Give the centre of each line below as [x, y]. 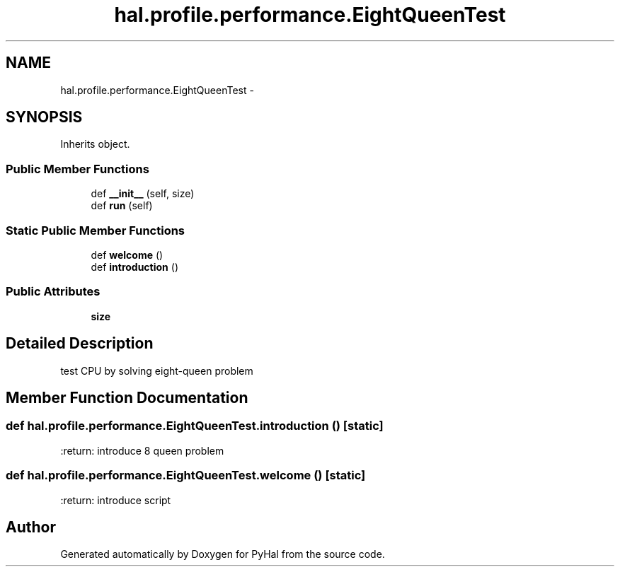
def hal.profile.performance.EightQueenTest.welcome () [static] [186, 475]
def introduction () [134, 267]
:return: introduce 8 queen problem [142, 450]
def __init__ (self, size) [143, 194]
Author [31, 527]
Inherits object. [95, 144]
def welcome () [127, 255]
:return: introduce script [116, 500]
